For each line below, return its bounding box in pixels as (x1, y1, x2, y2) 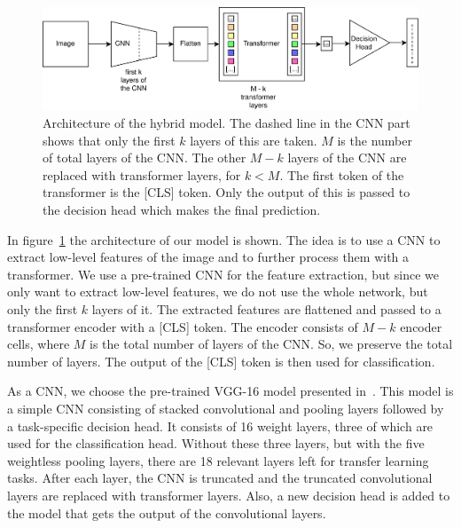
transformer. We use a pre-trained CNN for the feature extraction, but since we (7, 264, 440, 283)
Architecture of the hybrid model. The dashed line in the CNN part (43, 114, 410, 132)
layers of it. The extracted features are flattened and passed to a (91, 299, 441, 318)
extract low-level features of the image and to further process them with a (7, 248, 410, 266)
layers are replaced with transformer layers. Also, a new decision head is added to (7, 485, 450, 504)
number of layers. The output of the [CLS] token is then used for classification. (7, 351, 435, 370)
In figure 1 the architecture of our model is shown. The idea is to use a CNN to (7, 230, 441, 248)
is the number (337, 130, 412, 149)
